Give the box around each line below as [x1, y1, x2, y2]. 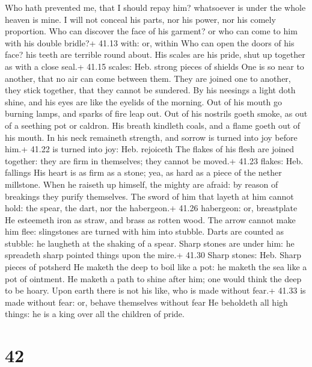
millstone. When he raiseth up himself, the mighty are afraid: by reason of [5, 177, 278, 190]
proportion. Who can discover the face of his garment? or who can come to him [5, 25, 298, 37]
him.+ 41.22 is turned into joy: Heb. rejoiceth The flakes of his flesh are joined [5, 143, 295, 155]
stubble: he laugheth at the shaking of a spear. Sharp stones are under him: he [5, 236, 295, 249]
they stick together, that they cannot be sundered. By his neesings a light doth [5, 84, 296, 96]
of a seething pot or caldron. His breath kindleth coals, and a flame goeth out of [5, 119, 301, 131]
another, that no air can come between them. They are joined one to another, [5, 72, 291, 84]
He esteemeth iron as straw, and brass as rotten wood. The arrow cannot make [5, 213, 296, 226]
